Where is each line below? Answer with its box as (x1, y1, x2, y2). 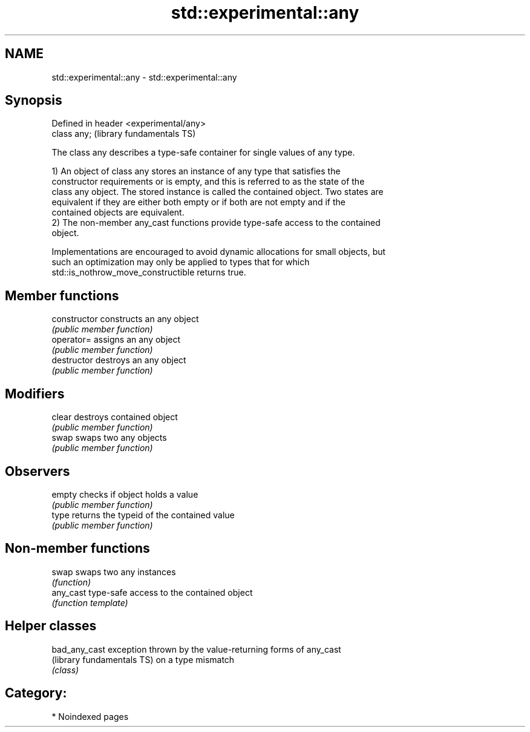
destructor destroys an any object (51, 355, 186, 366)
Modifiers (5, 386, 65, 401)
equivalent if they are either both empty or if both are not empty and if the (51, 197, 345, 208)
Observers (5, 463, 70, 479)
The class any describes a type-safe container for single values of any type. (51, 147, 355, 158)
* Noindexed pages (51, 711, 129, 722)
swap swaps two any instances (51, 566, 176, 577)
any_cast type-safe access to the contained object (51, 587, 253, 598)
